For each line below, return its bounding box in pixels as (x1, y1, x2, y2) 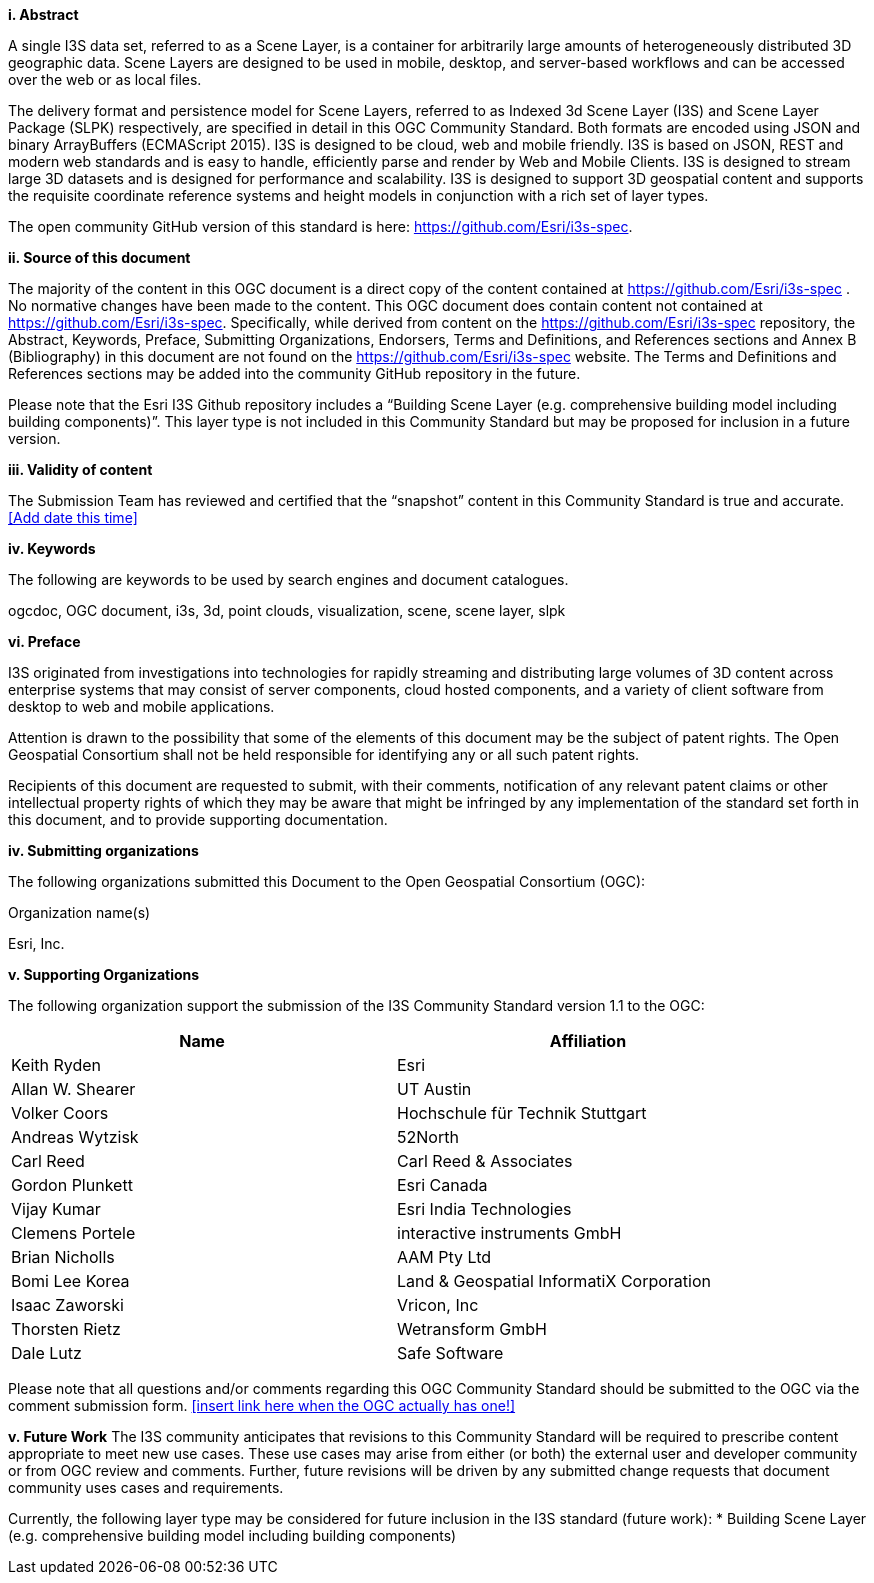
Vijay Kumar (11, 1199, 101, 1219)
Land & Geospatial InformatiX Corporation (397, 1271, 711, 1291)
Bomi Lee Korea (11, 1271, 130, 1291)
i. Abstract (8, 6, 79, 23)
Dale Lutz (11, 1343, 82, 1363)
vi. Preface (8, 633, 81, 650)
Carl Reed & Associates (397, 1151, 573, 1171)
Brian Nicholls (11, 1247, 115, 1267)
